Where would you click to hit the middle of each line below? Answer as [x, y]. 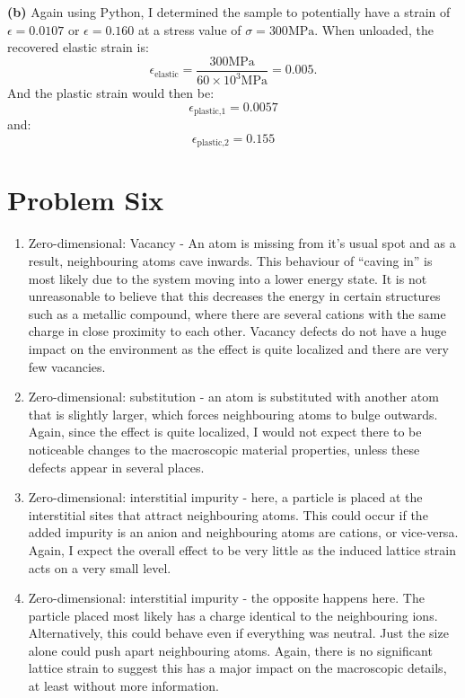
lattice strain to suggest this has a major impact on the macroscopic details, [237, 668]
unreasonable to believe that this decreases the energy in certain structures [234, 296]
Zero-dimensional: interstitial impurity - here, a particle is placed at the [225, 497]
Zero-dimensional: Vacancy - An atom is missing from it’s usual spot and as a [242, 243]
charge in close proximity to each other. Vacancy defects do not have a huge [237, 331]
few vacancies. [67, 366]
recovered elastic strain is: [78, 47]
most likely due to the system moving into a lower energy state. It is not [228, 278]
